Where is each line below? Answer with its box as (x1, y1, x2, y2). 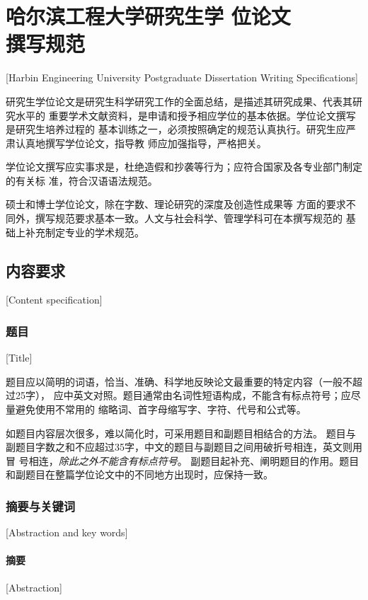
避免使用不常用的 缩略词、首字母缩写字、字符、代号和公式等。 (15, 402, 306, 417)
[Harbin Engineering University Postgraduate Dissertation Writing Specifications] (6, 70, 358, 85)
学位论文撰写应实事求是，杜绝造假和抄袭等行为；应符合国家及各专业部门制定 (6, 159, 362, 174)
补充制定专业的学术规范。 (25, 224, 144, 239)
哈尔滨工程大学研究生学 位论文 (6, 1, 291, 30)
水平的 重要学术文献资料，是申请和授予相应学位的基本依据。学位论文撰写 (15, 108, 356, 122)
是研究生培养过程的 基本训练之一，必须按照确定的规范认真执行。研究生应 (6, 122, 346, 137)
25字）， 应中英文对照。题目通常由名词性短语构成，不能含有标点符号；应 (15, 388, 351, 403)
